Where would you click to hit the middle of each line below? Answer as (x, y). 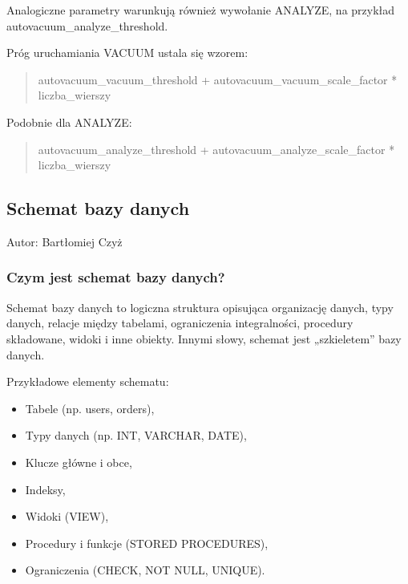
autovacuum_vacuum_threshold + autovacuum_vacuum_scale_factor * (218, 79)
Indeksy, (45, 489)
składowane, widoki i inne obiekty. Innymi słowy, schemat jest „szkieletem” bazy (204, 338)
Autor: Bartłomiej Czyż (65, 241)
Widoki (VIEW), (67, 516)
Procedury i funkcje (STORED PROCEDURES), (147, 543)
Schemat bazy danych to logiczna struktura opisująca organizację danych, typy (200, 307)
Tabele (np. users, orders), (90, 408)
